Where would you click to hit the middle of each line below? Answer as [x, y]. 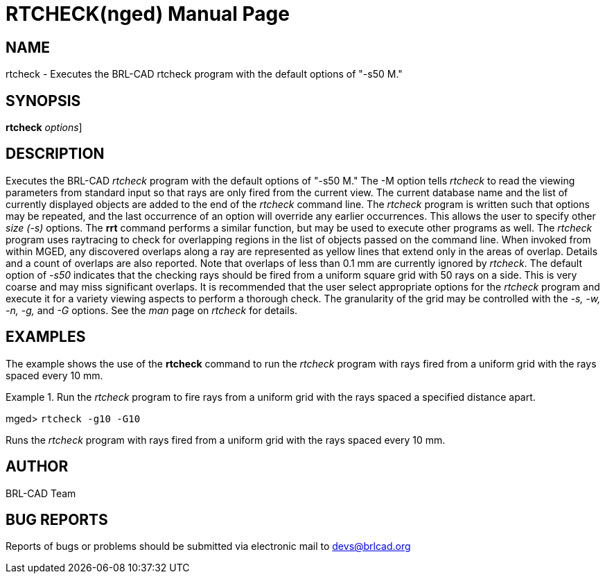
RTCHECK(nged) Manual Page [148, 14]
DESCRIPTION [55, 154]
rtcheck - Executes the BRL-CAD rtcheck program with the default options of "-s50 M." [204, 74]
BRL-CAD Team [41, 493]
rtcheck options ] [44, 128]
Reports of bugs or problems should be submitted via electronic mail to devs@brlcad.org [208, 546]
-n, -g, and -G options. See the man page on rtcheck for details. [152, 310]
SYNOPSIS [43, 101]
